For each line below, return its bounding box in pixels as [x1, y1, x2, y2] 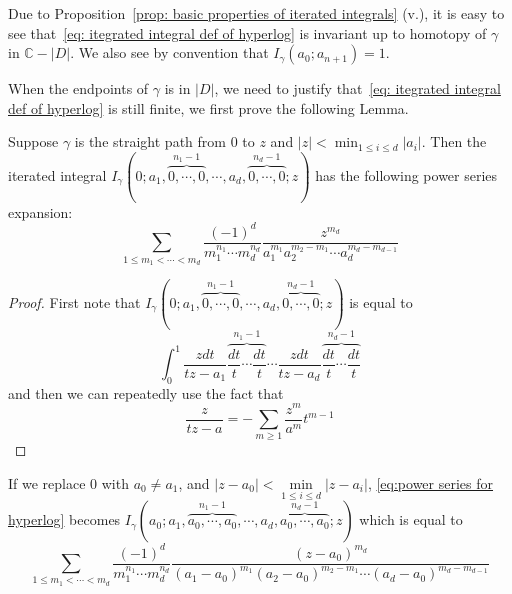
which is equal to [359, 509, 463, 530]
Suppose [8, 131, 59, 152]
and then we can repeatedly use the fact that [8, 382, 284, 403]
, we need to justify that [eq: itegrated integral [214, 78, 501, 99]
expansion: [8, 201, 73, 222]
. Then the [421, 131, 487, 152]
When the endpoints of [8, 78, 149, 99]
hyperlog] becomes [8, 509, 121, 530]
